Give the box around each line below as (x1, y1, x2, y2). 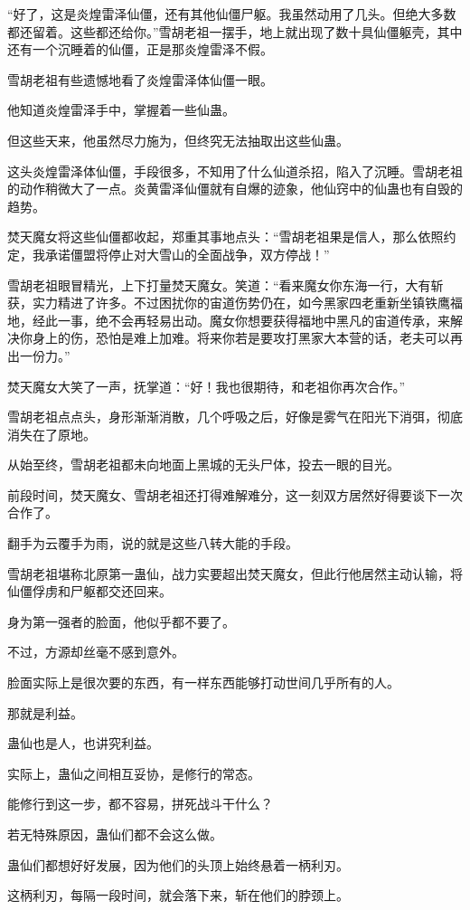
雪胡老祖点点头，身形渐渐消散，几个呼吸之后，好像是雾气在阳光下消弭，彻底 (7, 407, 463, 426)
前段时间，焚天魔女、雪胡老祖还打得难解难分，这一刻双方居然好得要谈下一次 (7, 485, 463, 504)
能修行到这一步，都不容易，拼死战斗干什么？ (7, 794, 273, 813)
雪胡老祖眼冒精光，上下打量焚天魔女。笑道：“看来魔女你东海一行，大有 (7, 275, 431, 294)
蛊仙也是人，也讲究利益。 (7, 734, 159, 753)
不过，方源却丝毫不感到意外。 (7, 642, 184, 661)
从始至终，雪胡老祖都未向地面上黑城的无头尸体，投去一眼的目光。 (7, 455, 399, 474)
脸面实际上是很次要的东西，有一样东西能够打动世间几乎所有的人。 (7, 673, 399, 692)
